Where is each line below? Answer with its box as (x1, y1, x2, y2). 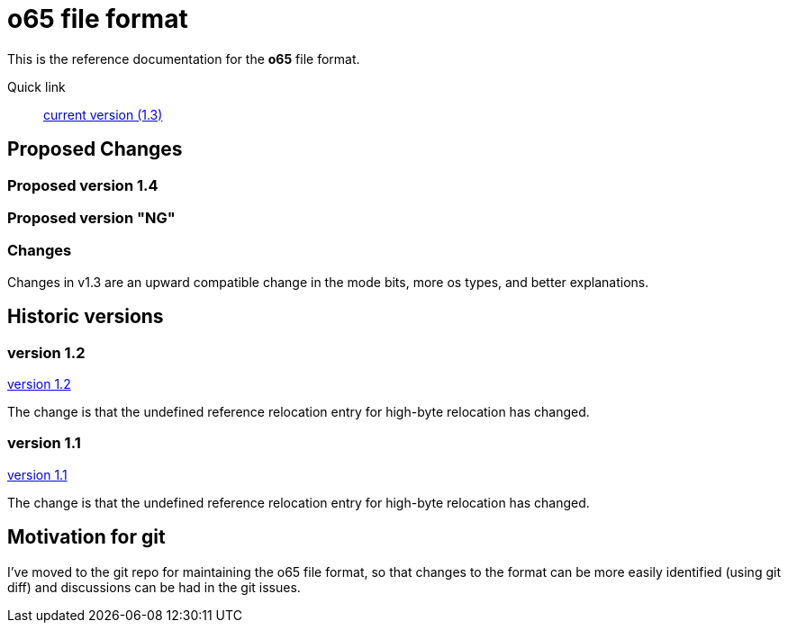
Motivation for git (7, 526, 166, 549)
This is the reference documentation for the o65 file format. (7, 50, 360, 67)
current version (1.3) (43, 106, 163, 122)
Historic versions (7, 305, 164, 328)
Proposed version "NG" (7, 208, 176, 227)
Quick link (7, 78, 66, 94)
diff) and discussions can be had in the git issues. (7, 579, 301, 595)
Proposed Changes (7, 138, 183, 161)
